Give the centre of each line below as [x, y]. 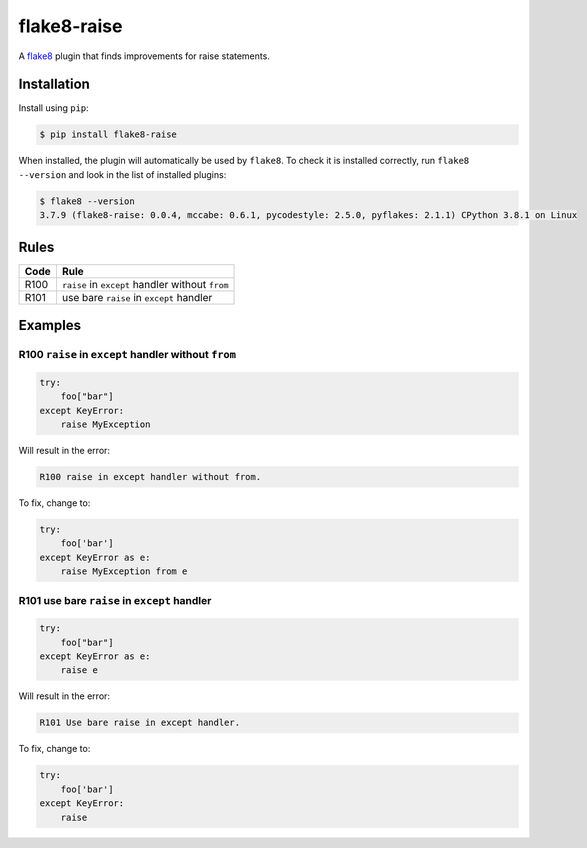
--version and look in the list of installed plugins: [122, 174]
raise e [79, 670]
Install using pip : [53, 108]
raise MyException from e [124, 571]
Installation [54, 84]
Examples [50, 325]
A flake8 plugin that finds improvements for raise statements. [144, 56]
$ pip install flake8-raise [108, 134]
